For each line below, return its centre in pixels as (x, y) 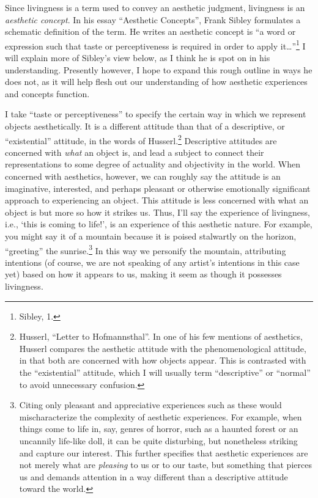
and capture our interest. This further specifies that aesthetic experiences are (164, 452)
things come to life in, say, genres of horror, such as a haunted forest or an (159, 429)
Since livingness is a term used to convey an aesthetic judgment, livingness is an (155, 7)
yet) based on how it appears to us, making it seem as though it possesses (143, 274)
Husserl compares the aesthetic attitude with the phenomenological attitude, (163, 348)
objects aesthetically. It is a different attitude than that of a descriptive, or (145, 126)
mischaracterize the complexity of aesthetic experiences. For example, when (161, 416)
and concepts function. (47, 93)
